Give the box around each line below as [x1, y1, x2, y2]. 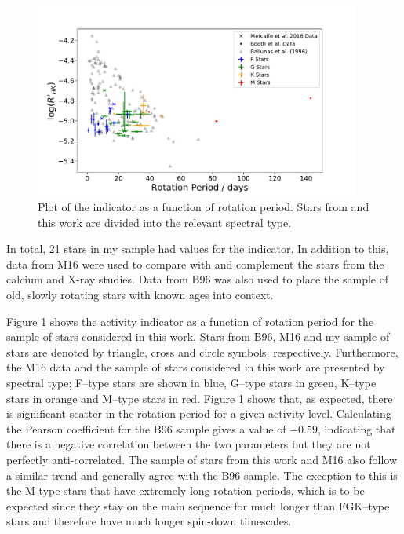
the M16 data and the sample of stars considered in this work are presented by [6, 359, 385, 375]
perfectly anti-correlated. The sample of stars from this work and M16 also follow [6, 452, 397, 468]
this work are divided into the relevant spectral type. [38, 214, 292, 230]
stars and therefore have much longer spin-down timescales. [6, 513, 292, 529]
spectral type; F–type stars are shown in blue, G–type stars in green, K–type [6, 375, 377, 391]
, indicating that [317, 420, 396, 437]
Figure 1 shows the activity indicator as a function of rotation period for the [6, 313, 374, 329]
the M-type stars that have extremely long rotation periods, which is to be [6, 482, 365, 499]
